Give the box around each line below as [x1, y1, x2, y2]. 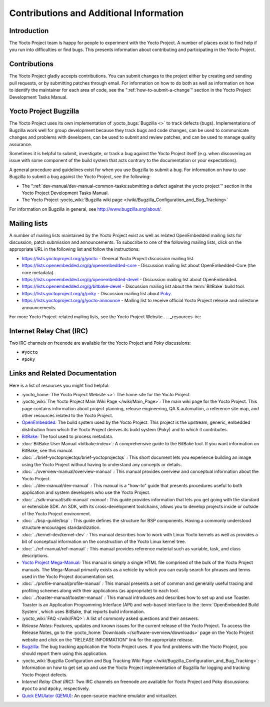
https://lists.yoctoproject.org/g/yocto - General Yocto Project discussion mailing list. [21, 255, 195, 261]
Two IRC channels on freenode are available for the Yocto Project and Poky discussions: [9, 340, 191, 346]
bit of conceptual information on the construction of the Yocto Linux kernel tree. [21, 538, 186, 545]
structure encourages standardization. [21, 524, 101, 530]
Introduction [9, 27, 49, 35]
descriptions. [21, 552, 49, 558]
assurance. [9, 141, 32, 147]
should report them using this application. [21, 650, 107, 656]
